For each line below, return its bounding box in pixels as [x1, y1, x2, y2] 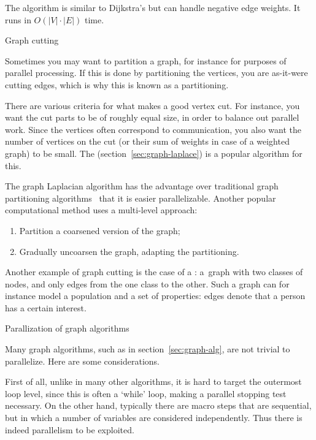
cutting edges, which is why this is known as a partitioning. [5, 78, 229, 91]
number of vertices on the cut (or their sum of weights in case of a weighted [5, 135, 290, 148]
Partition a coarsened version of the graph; [19, 224, 180, 237]
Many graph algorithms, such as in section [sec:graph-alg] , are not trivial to [5, 343, 290, 355]
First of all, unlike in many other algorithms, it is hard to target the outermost [5, 375, 302, 388]
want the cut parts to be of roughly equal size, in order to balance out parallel [5, 111, 299, 124]
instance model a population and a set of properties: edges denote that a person [5, 289, 306, 302]
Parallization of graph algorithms [5, 322, 129, 335]
